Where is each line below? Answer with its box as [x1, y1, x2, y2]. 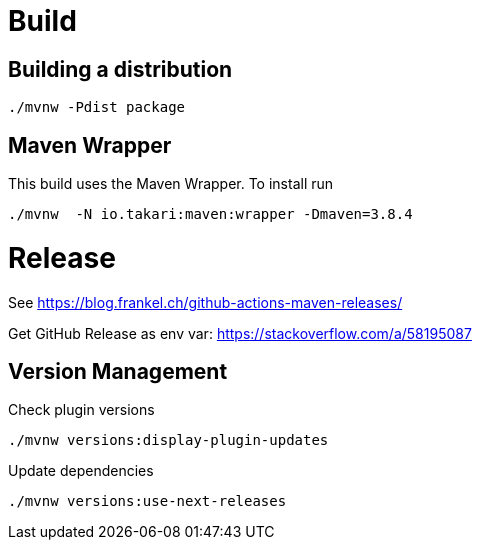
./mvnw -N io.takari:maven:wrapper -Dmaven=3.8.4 [8, 206, 413, 223]
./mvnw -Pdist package [8, 99, 186, 116]
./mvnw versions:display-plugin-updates [8, 432, 329, 449]
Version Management [8, 358, 228, 384]
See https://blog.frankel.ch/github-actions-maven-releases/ [8, 293, 403, 311]
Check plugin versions [8, 401, 155, 419]
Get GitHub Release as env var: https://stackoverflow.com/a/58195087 [8, 324, 472, 342]
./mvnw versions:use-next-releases [8, 493, 287, 510]
